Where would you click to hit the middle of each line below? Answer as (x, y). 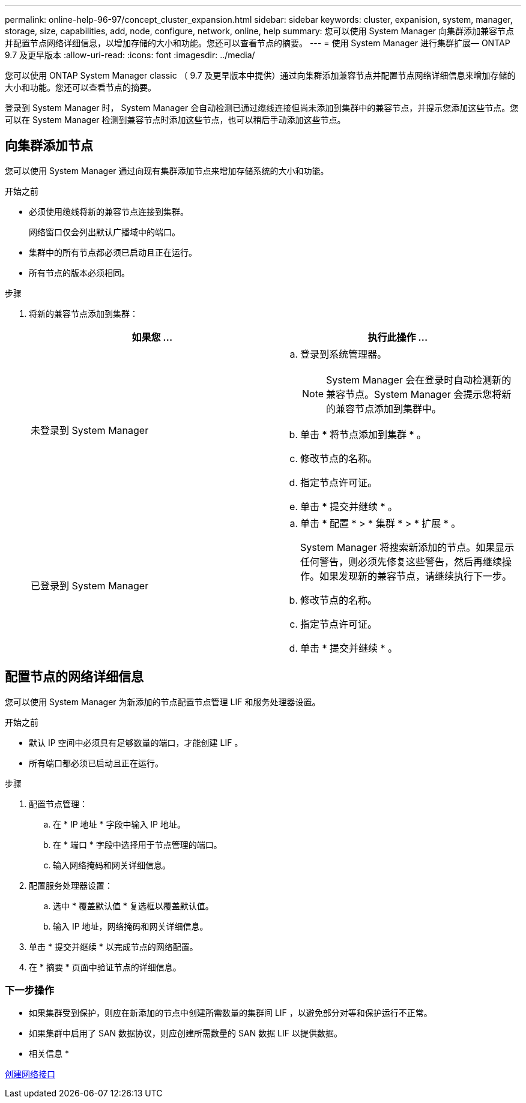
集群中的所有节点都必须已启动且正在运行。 (113, 252)
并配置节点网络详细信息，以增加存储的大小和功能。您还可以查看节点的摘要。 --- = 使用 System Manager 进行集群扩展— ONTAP (258, 43)
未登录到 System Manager (90, 430)
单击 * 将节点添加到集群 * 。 (364, 434)
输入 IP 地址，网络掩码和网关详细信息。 (131, 926)
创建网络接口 (30, 1074)
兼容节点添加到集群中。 (389, 408)
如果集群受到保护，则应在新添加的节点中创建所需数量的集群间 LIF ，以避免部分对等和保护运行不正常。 (231, 1013)
